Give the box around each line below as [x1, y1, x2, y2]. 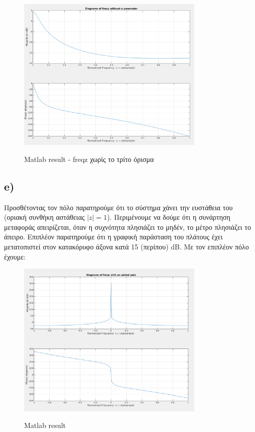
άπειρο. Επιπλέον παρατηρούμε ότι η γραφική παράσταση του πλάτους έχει [4, 231, 223, 242]
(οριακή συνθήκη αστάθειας [4, 212, 85, 222]
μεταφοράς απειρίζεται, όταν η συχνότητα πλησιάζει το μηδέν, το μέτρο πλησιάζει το [4, 221, 251, 232]
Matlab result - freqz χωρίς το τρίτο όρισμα [24, 153, 154, 164]
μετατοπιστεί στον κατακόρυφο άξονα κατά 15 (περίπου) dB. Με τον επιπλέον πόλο [4, 241, 249, 251]
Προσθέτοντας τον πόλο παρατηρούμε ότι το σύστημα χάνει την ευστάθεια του [4, 202, 233, 212]
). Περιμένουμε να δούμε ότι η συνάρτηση [107, 212, 230, 222]
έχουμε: [4, 251, 26, 262]
